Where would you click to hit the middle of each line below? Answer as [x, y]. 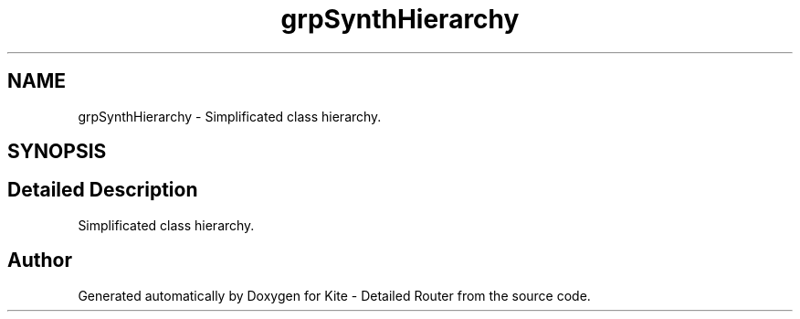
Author [40, 261]
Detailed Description [103, 190]
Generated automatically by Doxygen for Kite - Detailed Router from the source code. [334, 295]
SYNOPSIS [57, 152]
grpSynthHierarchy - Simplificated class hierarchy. [230, 116]
